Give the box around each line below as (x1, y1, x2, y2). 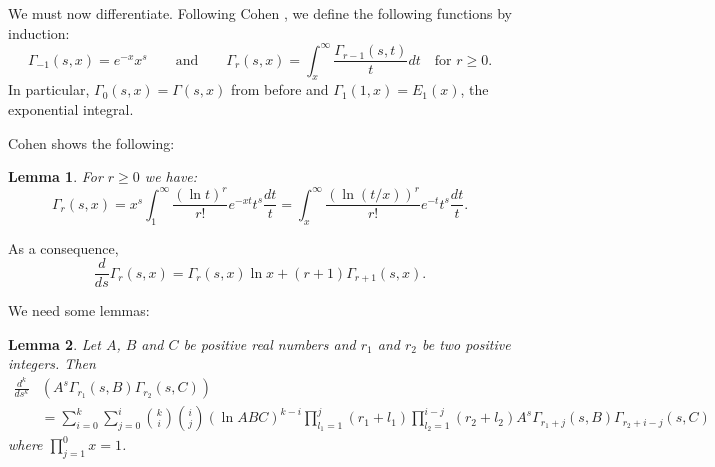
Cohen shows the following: (8, 132, 175, 153)
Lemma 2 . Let (8, 333, 101, 354)
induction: (8, 22, 70, 43)
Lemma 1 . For (8, 166, 103, 187)
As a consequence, (8, 237, 119, 258)
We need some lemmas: (8, 300, 150, 321)
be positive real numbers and (183, 333, 356, 354)
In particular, (8, 79, 90, 100)
